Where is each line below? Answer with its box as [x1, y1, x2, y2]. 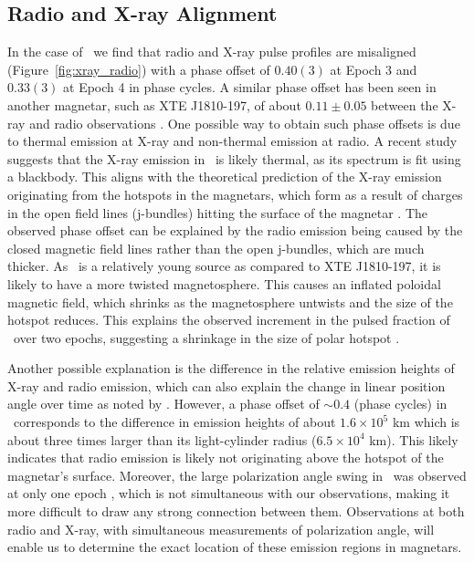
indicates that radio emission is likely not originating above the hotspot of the [7, 448, 444, 467]
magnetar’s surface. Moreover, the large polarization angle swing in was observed [7, 465, 467, 484]
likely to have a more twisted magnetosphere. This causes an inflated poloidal [7, 274, 441, 293]
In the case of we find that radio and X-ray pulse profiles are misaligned [7, 42, 416, 61]
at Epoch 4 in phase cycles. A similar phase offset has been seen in [63, 78, 437, 97]
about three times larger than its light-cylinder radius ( [7, 430, 317, 449]
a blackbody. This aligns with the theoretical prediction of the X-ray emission [7, 167, 442, 186]
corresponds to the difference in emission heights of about [13, 412, 336, 432]
